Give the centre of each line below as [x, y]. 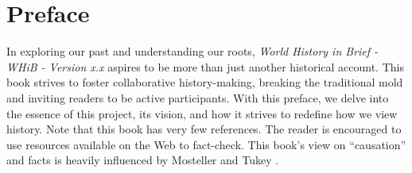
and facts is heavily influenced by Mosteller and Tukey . [143, 160]
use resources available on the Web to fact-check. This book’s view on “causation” [206, 144]
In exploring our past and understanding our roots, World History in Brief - [192, 51]
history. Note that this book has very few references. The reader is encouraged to [204, 129]
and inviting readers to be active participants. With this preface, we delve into [198, 97]
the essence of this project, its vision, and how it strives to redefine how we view [202, 113]
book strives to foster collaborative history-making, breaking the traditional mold [205, 82]
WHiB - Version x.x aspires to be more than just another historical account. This [205, 66]
